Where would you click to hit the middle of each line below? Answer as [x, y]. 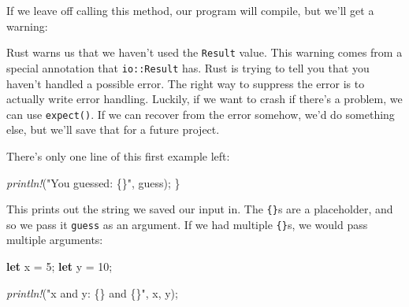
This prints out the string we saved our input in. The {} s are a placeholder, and [200, 209]
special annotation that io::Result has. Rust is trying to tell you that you [188, 67]
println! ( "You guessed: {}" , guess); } [93, 182]
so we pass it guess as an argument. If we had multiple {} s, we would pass [187, 224]
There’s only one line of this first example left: [118, 155]
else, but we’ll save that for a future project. [113, 129]
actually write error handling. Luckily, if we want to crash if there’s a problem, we [204, 99]
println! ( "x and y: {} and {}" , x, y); [92, 292]
